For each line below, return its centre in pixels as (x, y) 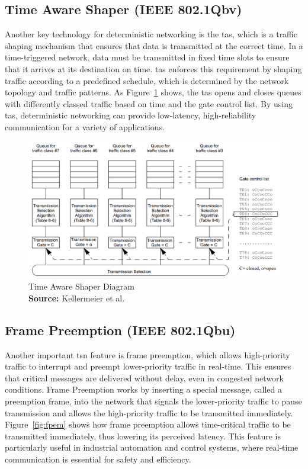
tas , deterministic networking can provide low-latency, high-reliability (131, 115)
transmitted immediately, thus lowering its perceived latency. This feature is (143, 436)
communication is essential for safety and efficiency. (98, 459)
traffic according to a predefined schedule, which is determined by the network (147, 80)
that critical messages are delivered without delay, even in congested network (144, 378)
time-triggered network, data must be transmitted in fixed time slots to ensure (147, 57)
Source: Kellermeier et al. (77, 298)
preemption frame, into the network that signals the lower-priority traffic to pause (153, 401)
